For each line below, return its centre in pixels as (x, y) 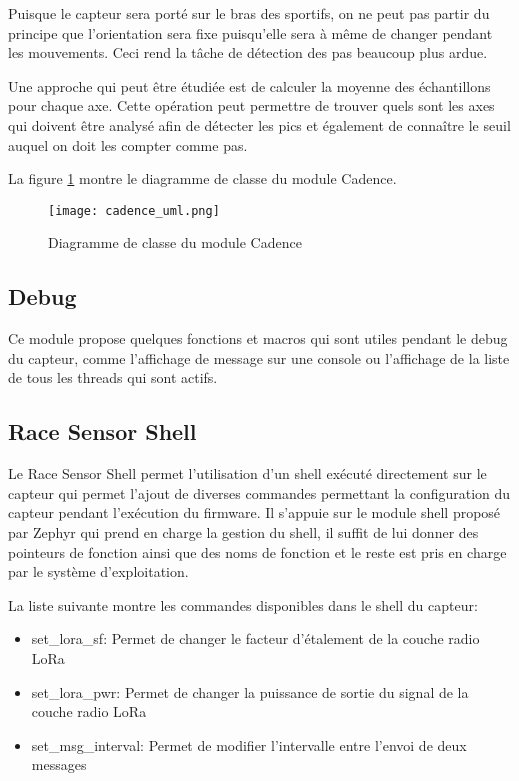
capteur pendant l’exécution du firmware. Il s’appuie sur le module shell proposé (254, 512)
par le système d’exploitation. (98, 571)
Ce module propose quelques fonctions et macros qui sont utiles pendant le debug (258, 338)
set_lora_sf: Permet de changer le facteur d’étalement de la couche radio (255, 638)
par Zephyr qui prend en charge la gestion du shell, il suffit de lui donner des (243, 531)
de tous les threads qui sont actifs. (113, 377)
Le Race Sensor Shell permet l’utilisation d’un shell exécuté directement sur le (247, 473)
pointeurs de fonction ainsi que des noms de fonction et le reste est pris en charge (257, 551)
